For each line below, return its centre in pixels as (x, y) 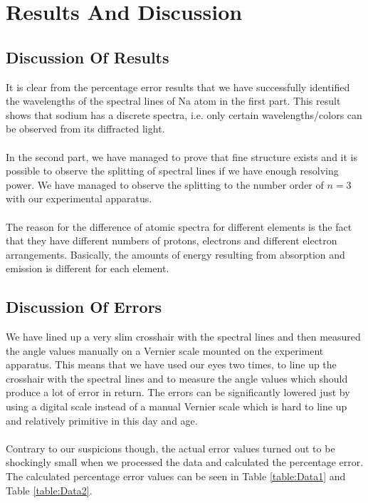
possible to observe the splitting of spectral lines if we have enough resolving (172, 171)
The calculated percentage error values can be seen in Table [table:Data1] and (176, 476)
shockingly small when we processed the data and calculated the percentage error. (185, 462)
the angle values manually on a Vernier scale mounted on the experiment (165, 350)
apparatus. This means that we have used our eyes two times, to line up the (171, 364)
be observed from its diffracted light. (85, 129)
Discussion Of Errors (84, 307)
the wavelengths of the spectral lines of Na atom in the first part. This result (173, 101)
